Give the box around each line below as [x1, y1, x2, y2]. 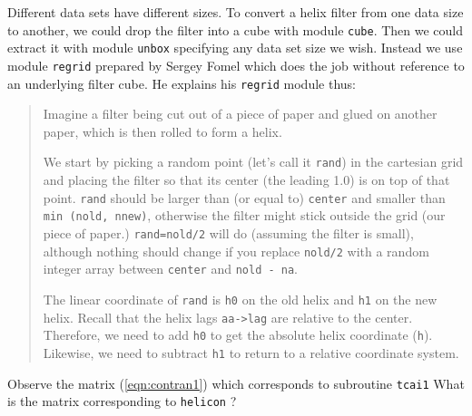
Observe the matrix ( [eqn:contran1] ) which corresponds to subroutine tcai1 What [7, 373, 465, 392]
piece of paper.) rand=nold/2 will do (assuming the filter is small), [43, 223, 414, 242]
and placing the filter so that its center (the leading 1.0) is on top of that [43, 170, 450, 189]
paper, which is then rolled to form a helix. [43, 121, 282, 140]
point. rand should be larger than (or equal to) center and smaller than [43, 188, 446, 207]
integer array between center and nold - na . [43, 259, 298, 278]
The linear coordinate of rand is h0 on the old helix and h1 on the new [43, 289, 438, 308]
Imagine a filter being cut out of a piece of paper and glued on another [43, 104, 438, 123]
